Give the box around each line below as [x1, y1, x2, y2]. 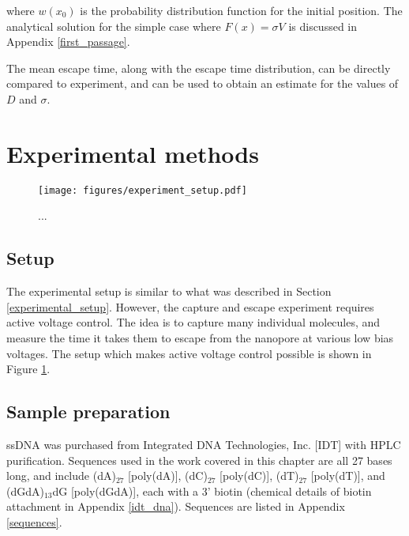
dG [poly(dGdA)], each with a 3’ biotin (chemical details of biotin [52, 482, 372, 499]
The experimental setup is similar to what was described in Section [6, 283, 332, 300]
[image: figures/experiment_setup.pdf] [38, 184, 247, 196]
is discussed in [288, 17, 358, 34]
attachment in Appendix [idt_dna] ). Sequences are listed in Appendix [6, 498, 345, 515]
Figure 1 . [6, 360, 51, 377]
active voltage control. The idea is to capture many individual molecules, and [6, 314, 381, 330]
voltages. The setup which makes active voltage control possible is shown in [6, 345, 372, 361]
